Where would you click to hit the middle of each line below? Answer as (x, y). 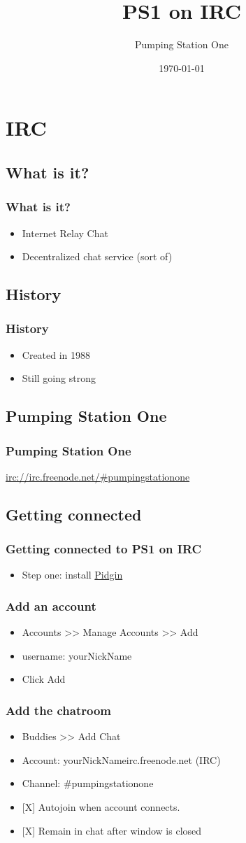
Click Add (44, 679)
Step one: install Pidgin (72, 575)
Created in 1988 (56, 354)
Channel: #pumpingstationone (88, 783)
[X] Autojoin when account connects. (101, 807)
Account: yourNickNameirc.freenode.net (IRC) (121, 759)
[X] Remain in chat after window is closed (112, 830)
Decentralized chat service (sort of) (97, 256)
